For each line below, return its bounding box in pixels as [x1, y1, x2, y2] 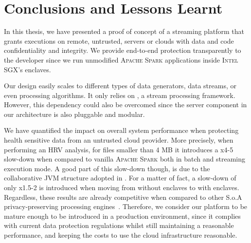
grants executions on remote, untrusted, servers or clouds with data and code [4, 35, 234, 46]
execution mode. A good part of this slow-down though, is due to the [4, 163, 210, 173]
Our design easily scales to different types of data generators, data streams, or [4, 81, 236, 91]
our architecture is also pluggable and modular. [4, 109, 145, 119]
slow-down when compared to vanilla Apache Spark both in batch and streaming [4, 154, 246, 164]
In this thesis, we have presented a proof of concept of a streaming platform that [4, 26, 245, 36]
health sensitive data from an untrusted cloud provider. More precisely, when [4, 135, 233, 145]
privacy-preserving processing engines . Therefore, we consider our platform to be [4, 201, 248, 211]
